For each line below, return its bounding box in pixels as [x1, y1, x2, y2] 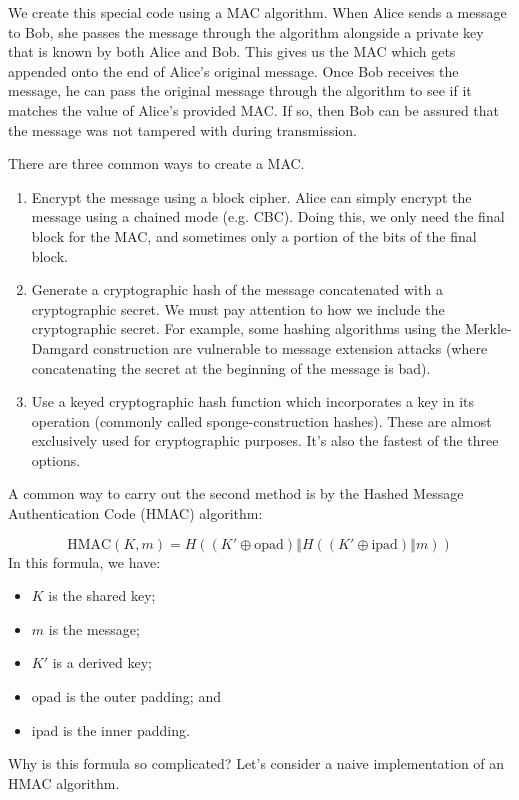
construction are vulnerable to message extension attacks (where [93, 337, 488, 358]
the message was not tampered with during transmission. [8, 119, 358, 140]
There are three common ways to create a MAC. [8, 153, 305, 174]
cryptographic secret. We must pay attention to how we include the [31, 298, 445, 319]
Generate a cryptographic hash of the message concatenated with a [31, 279, 443, 300]
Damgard [31, 337, 89, 358]
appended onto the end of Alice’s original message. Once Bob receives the [8, 60, 459, 81]
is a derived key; [52, 652, 152, 673]
